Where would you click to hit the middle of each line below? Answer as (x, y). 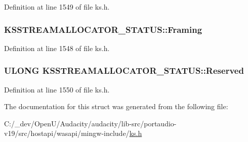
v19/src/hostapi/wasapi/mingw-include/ (67, 133)
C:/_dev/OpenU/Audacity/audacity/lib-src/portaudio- (90, 123)
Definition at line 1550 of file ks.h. (57, 89)
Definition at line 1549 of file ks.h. (57, 7)
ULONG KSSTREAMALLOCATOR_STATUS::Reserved (124, 70)
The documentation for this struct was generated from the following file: (116, 106)
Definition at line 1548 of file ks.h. (57, 48)
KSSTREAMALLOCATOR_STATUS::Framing (103, 29)
